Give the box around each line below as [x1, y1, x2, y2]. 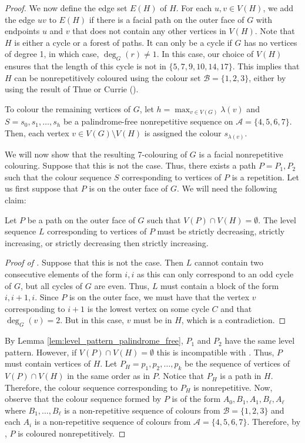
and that [220, 302, 252, 314]
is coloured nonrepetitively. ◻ [18, 427, 126, 439]
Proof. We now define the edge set [5, 2, 128, 14]
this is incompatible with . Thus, [156, 345, 274, 358]
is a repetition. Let [232, 170, 299, 183]
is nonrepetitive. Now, [193, 381, 273, 393]
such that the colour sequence [5, 170, 112, 183]
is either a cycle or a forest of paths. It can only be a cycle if [14, 36, 232, 48]
